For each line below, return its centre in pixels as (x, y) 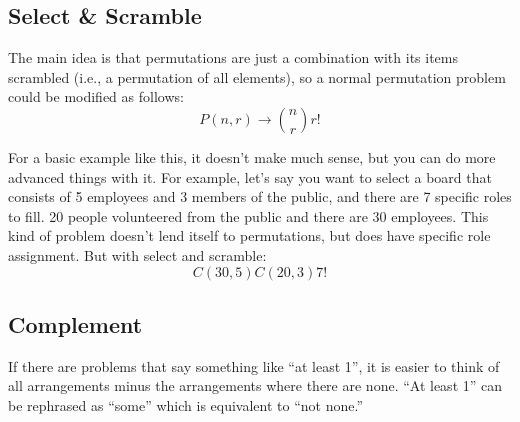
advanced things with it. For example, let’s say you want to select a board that (250, 176)
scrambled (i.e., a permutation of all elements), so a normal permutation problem (257, 76)
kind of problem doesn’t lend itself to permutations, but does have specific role (249, 235)
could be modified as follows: (96, 96)
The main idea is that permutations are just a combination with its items (233, 57)
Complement (75, 323)
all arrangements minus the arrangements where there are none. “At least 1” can (255, 385)
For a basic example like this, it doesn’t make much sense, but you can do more (252, 156)
